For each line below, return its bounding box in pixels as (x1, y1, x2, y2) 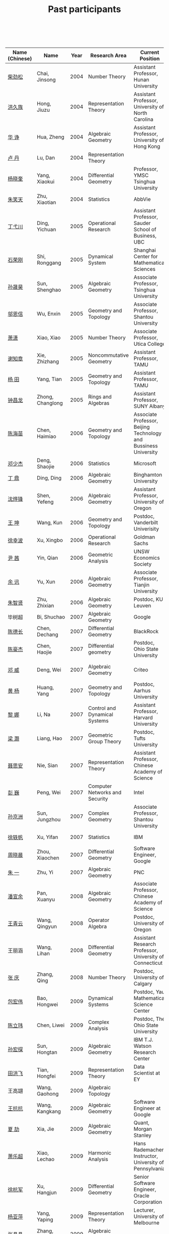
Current (140, 49, 159, 56)
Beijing (133, 424, 150, 431)
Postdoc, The (133, 1016, 165, 1023)
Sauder (133, 220, 151, 227)
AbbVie (133, 196, 151, 203)
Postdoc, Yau (133, 988, 165, 995)
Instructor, (133, 1152, 158, 1160)
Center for (133, 253, 158, 260)
